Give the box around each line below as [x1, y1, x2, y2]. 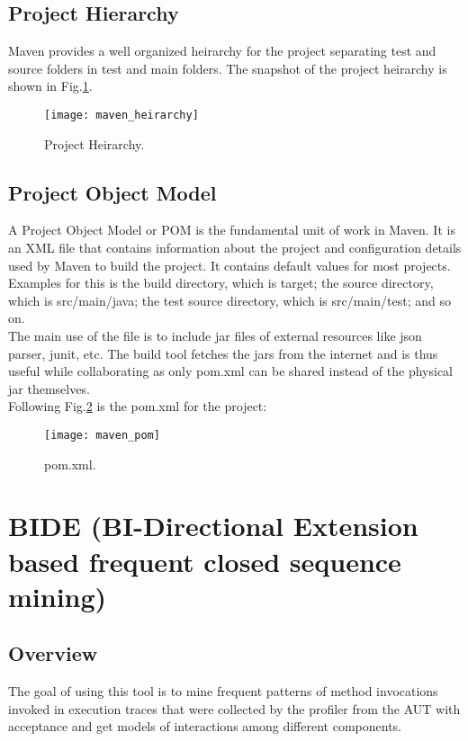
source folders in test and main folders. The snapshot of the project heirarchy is [8, 58, 447, 77]
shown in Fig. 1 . [8, 76, 93, 95]
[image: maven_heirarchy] [44, 108, 199, 121]
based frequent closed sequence [8, 542, 401, 579]
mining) [8, 577, 107, 614]
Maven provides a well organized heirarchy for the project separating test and [8, 41, 436, 60]
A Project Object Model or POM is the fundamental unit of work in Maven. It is [8, 220, 455, 239]
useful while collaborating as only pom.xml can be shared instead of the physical [8, 362, 453, 380]
